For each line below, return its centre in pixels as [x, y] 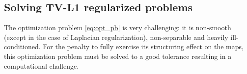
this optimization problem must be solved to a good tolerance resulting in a [118, 56]
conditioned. [22, 46]
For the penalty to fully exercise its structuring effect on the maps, [143, 46]
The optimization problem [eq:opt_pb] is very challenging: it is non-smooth [118, 28]
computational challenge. [41, 65]
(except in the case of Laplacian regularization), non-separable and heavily [116, 37]
